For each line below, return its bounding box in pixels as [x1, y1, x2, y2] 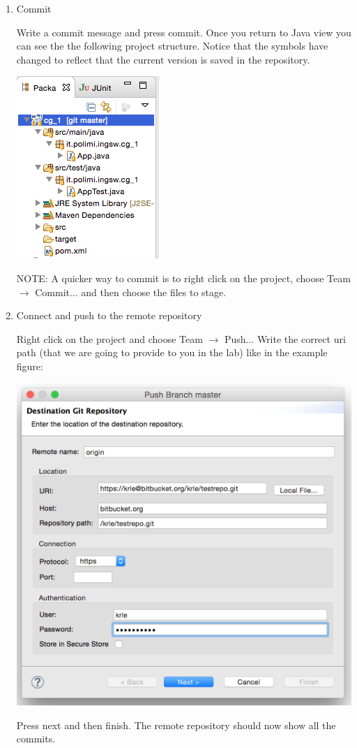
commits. [16, 731, 56, 746]
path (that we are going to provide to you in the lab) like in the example [16, 345, 328, 360]
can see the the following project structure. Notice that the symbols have [16, 38, 328, 53]
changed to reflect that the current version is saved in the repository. [16, 52, 310, 66]
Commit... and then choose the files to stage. [35, 284, 227, 299]
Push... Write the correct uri [224, 331, 346, 346]
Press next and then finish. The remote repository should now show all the [16, 717, 336, 732]
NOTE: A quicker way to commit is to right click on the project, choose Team [16, 270, 351, 285]
